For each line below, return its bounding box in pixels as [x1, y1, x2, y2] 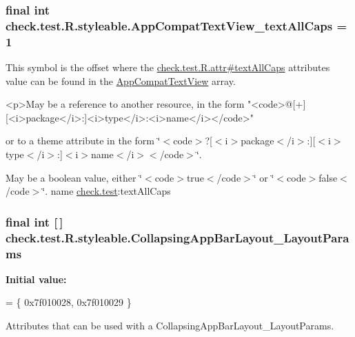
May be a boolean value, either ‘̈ [6, 170, 142, 184]
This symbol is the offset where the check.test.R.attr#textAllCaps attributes [6, 60, 330, 75]
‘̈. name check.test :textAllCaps [42, 184, 171, 198]
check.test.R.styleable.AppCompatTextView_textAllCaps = [6, 17, 347, 34]
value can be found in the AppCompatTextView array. [6, 73, 236, 88]
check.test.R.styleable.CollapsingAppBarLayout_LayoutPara [6, 229, 349, 246]
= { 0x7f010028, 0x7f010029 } [6, 295, 132, 309]
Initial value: [6, 271, 67, 286]
